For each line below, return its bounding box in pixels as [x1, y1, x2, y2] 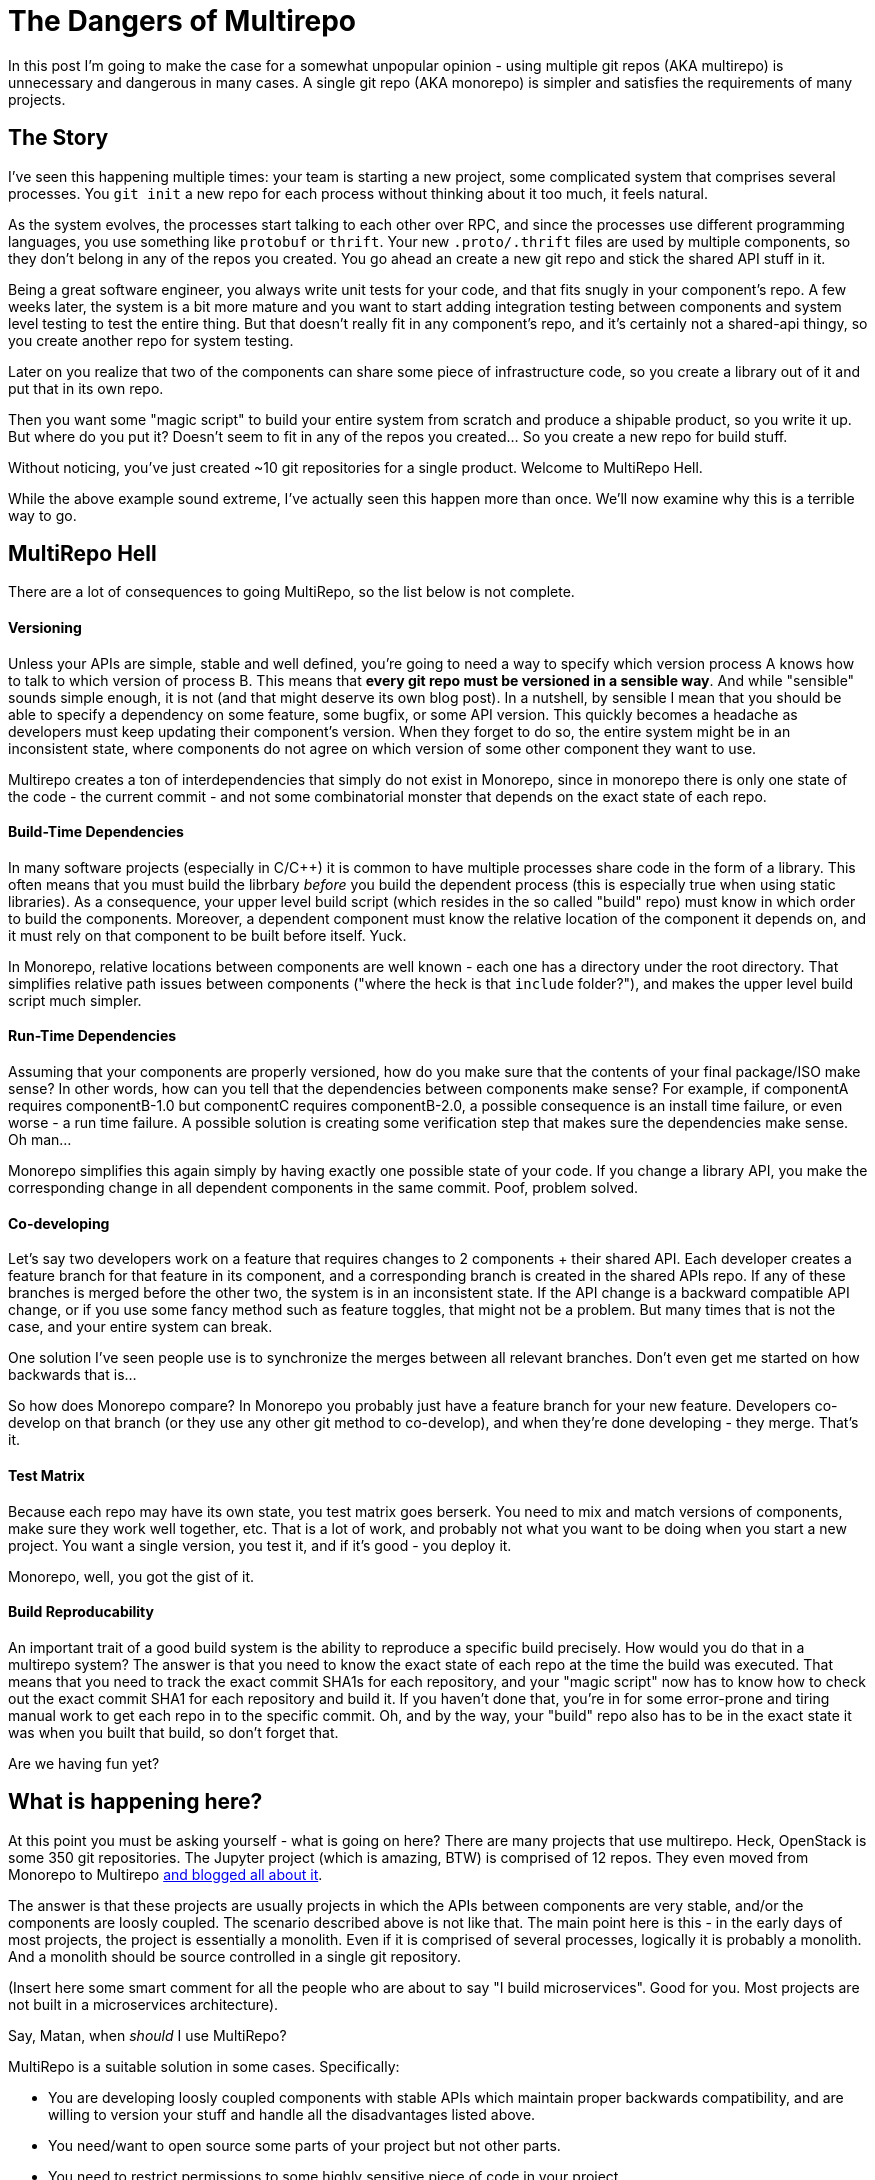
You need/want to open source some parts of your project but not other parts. [48, 2136, 561, 2154]
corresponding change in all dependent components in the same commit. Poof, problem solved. [8, 1179, 639, 1197]
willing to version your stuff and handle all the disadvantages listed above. [48, 2105, 536, 2123]
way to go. [8, 506, 77, 524]
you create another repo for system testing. [8, 331, 294, 349]
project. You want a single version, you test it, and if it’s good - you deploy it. [8, 1536, 512, 1554]
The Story [8, 125, 109, 151]
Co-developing [8, 1214, 110, 1232]
